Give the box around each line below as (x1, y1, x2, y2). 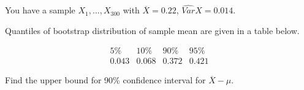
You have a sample (5, 4, 75, 16)
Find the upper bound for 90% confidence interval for (5, 74, 206, 86)
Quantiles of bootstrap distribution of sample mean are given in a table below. (5, 24, 300, 36)
